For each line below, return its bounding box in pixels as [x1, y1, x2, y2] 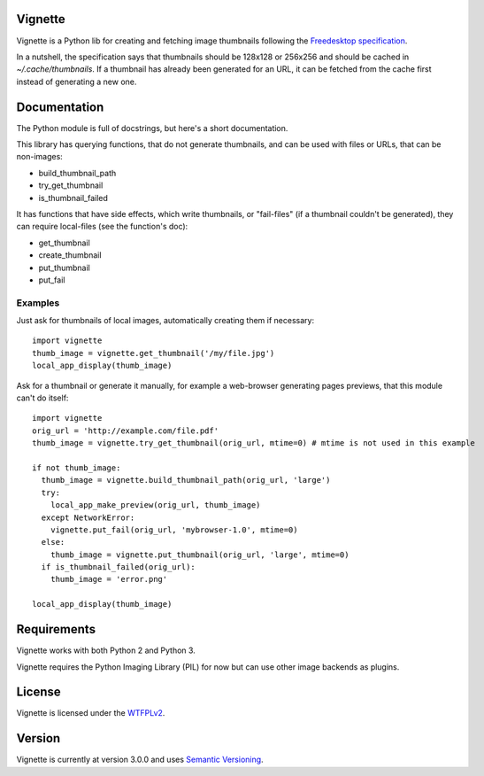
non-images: [16, 151, 64, 162]
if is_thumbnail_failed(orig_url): [41, 563, 196, 572]
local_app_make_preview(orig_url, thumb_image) [50, 501, 261, 510]
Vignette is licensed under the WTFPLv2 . [16, 708, 165, 718]
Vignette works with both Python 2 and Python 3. [16, 645, 196, 656]
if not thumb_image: [32, 462, 121, 473]
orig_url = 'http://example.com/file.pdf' [32, 425, 219, 436]
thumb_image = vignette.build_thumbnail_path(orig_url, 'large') [41, 475, 331, 485]
